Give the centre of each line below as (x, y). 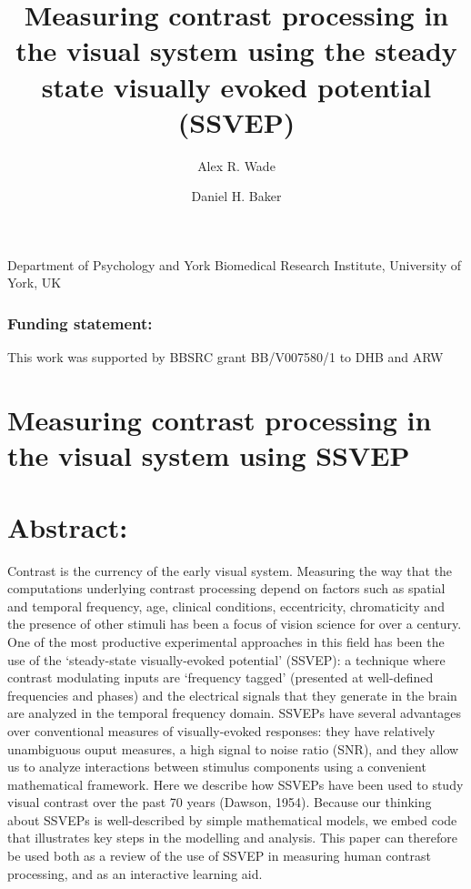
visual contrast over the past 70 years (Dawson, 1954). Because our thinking (220, 802)
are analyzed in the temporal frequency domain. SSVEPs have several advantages (234, 713)
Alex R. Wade (236, 165)
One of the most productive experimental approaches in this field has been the (226, 641)
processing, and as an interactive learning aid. (135, 873)
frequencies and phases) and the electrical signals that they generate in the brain (232, 695)
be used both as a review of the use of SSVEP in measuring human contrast (220, 856)
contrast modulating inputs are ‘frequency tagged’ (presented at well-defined (220, 677)
